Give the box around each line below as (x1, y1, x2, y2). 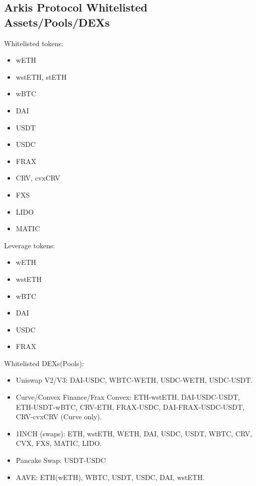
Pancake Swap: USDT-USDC (16, 455, 106, 465)
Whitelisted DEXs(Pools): (4, 358, 84, 368)
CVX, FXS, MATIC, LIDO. (16, 438, 102, 448)
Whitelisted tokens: (4, 38, 63, 48)
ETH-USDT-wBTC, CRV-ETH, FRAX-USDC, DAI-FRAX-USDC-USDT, (16, 401, 244, 412)
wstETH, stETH (16, 71, 67, 82)
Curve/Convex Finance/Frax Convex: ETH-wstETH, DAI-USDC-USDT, (16, 392, 240, 402)
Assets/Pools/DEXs (4, 14, 110, 30)
